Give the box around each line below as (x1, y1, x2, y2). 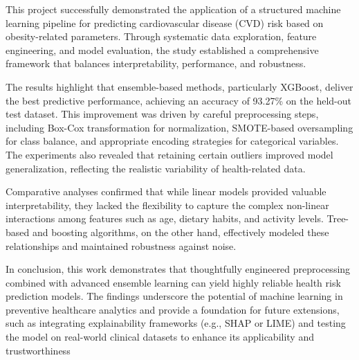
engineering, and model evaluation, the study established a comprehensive (6, 42, 319, 57)
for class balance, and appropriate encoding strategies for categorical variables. (6, 134, 339, 148)
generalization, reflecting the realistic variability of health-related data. (6, 161, 306, 175)
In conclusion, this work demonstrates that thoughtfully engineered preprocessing (6, 262, 351, 276)
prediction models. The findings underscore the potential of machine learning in (6, 289, 343, 303)
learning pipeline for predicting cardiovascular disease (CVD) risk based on (6, 15, 324, 30)
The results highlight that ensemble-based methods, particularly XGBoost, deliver (6, 79, 353, 93)
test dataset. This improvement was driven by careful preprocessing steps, (6, 107, 319, 121)
